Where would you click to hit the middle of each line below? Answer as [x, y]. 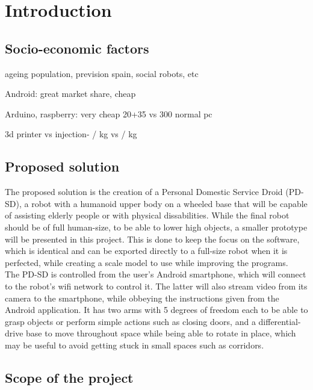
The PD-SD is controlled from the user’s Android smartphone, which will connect [156, 274]
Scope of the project [69, 377]
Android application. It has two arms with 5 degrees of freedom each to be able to [156, 310]
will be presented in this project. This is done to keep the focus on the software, [152, 239]
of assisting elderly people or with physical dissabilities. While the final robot [147, 215]
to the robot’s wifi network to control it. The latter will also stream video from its [156, 286]
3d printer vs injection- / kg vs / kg [71, 134]
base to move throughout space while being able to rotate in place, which [161, 333]
